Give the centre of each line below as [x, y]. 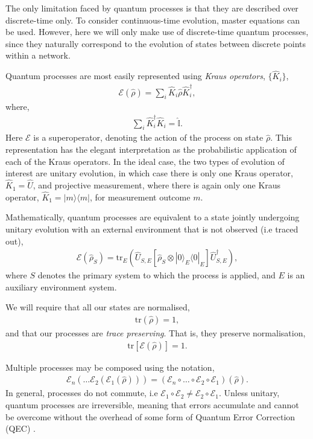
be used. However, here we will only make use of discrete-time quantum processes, [157, 32]
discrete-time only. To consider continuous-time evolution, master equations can [153, 20]
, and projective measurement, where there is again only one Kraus [157, 185]
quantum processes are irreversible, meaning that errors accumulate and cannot [152, 404]
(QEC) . [21, 428]
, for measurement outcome [140, 197]
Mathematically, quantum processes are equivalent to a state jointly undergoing [153, 217]
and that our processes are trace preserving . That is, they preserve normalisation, [156, 333]
